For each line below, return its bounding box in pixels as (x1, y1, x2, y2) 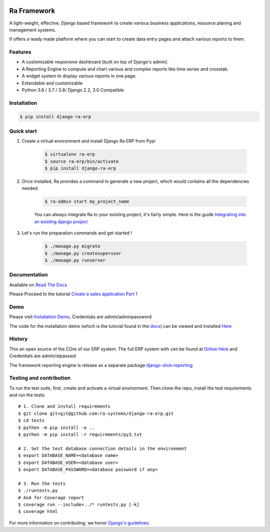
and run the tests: (9, 392, 46, 398)
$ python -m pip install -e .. (18, 424, 95, 430)
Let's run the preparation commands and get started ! (21, 230, 132, 236)
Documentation (9, 271, 48, 278)
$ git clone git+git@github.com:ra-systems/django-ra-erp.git (18, 410, 174, 416)
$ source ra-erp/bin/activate (44, 158, 119, 164)
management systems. (9, 27, 56, 33)
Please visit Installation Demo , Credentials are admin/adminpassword (9, 314, 152, 320)
